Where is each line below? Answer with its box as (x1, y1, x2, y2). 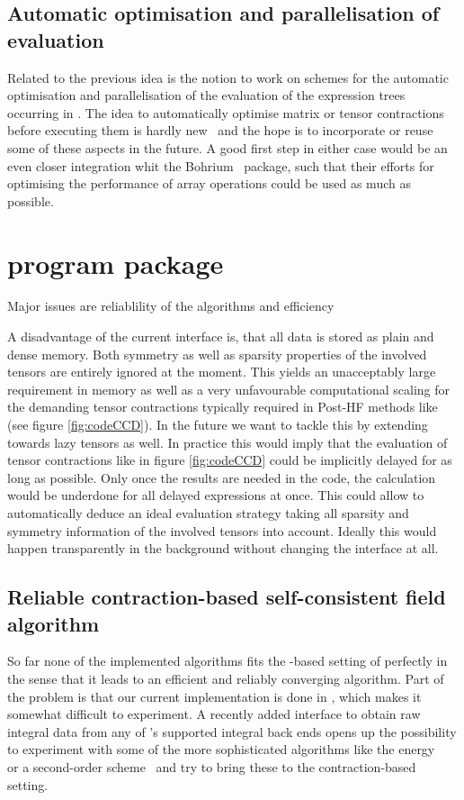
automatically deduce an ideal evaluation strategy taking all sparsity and (7, 504, 409, 522)
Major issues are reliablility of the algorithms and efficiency (7, 296, 335, 315)
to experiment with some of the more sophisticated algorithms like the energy (7, 740, 435, 759)
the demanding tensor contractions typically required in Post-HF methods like (7, 397, 438, 416)
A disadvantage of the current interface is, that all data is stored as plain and (7, 327, 434, 346)
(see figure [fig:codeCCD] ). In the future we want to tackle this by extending (7, 415, 428, 434)
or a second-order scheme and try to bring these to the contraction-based (7, 757, 416, 776)
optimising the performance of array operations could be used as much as (7, 174, 411, 193)
